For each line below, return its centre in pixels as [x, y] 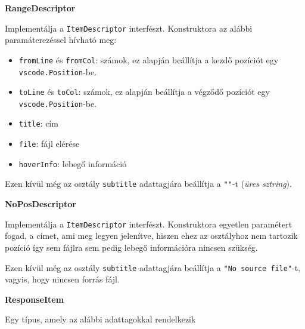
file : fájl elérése [49, 144]
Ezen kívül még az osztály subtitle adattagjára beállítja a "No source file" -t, [153, 267]
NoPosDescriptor [41, 204]
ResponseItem [35, 299]
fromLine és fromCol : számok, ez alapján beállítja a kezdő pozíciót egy [149, 59]
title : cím [38, 123]
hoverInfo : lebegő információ [73, 163]
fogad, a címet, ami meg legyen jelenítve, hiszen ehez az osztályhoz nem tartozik [151, 236]
